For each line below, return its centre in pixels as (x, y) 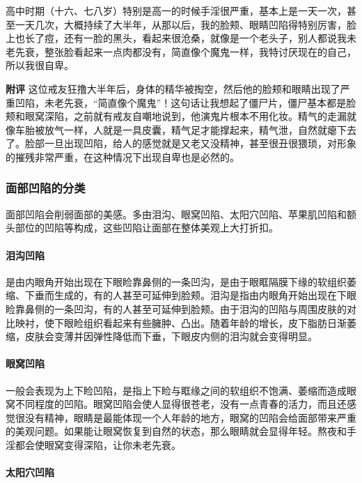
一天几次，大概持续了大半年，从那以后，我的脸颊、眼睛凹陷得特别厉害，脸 (186, 24)
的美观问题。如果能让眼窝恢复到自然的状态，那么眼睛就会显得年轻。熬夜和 (176, 431)
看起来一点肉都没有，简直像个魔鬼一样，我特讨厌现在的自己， (215, 51)
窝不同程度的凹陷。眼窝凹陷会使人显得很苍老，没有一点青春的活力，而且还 (176, 404)
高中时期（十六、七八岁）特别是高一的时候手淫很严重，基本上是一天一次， (176, 10)
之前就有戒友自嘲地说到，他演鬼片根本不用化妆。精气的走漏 (210, 116)
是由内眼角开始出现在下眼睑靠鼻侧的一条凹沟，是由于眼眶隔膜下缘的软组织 (176, 281)
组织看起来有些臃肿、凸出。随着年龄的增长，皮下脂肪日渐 (215, 322)
